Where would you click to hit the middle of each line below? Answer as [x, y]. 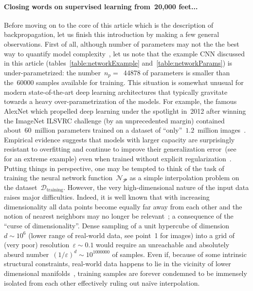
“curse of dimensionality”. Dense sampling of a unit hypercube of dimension [117, 225]
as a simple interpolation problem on [184, 178]
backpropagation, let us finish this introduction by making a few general [112, 34]
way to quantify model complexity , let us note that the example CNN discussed [124, 53]
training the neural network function [58, 178]
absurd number [27, 254]
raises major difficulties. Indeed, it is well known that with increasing [107, 197]
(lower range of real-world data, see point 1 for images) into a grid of [132, 235]
